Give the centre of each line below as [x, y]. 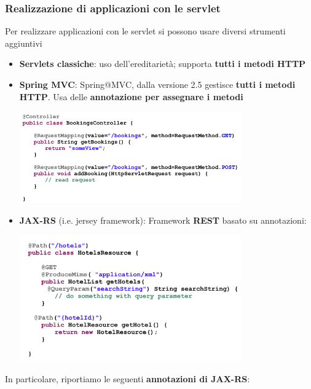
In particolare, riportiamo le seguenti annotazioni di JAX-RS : [128, 378]
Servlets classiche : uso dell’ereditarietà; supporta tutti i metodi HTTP [163, 64]
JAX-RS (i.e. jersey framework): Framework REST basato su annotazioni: [163, 220]
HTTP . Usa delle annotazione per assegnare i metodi [131, 96]
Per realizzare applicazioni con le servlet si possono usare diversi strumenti [145, 31]
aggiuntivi [24, 43]
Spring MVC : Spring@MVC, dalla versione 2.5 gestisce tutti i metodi [157, 84]
